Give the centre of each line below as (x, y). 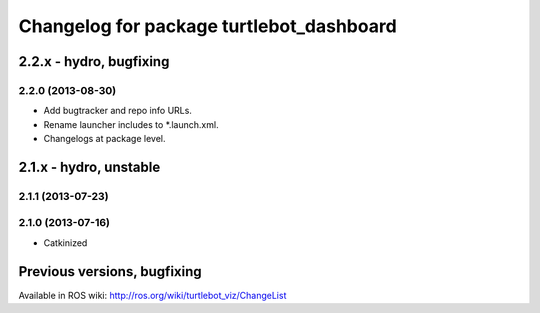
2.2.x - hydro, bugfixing (94, 61)
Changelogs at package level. (104, 139)
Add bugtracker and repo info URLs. (117, 111)
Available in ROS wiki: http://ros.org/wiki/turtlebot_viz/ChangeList (152, 295)
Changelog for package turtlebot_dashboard (207, 26)
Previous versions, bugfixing (110, 271)
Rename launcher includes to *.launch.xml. (131, 124)
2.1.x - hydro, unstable (89, 166)
